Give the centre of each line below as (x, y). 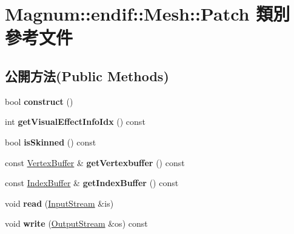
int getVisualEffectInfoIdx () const (75, 122)
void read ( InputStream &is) (59, 203)
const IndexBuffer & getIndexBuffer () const (92, 183)
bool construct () (39, 101)
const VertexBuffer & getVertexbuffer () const (95, 162)
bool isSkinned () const (51, 142)
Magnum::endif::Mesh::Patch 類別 (148, 14)
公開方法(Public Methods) (87, 75)
